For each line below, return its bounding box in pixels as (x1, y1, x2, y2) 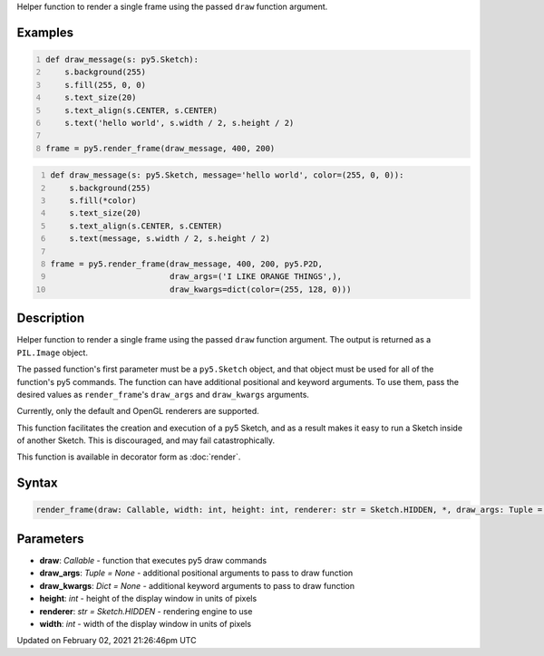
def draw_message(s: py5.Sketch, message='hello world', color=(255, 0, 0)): (50, 170, 404, 180)
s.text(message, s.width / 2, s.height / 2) (69, 234, 271, 244)
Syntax (16, 476, 58, 491)
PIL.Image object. (16, 347, 88, 358)
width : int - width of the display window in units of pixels (39, 618, 252, 629)
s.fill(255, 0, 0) (64, 80, 147, 90)
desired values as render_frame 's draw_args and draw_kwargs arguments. (16, 389, 310, 400)
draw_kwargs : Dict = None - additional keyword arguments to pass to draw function (39, 580, 355, 591)
